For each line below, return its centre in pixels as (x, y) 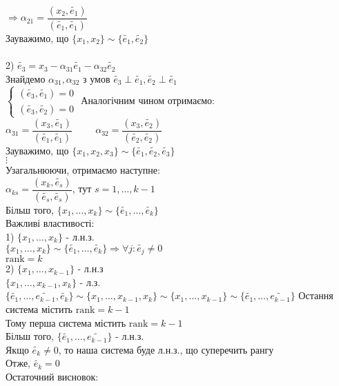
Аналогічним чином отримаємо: (148, 100)
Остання (316, 295)
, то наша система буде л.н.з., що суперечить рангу (166, 349)
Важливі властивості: (50, 223)
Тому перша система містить (66, 322)
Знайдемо (26, 78)
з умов (97, 78)
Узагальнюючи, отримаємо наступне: (83, 170)
